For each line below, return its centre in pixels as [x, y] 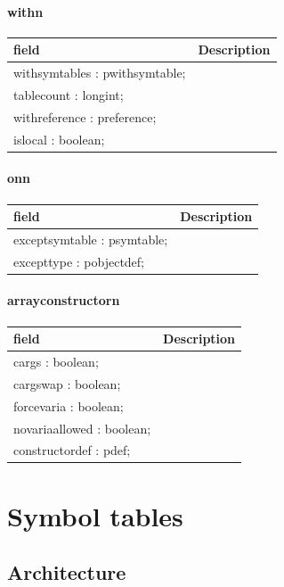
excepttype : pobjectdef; [79, 261]
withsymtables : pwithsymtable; [100, 73]
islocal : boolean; [59, 139]
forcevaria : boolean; [69, 405]
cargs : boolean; [56, 361]
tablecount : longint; [69, 94]
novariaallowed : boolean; [82, 428]
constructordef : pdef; [72, 450]
